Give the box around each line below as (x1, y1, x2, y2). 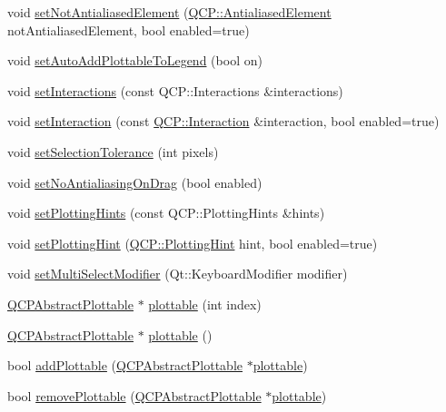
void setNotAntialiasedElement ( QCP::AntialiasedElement (7, 3, 332, 21)
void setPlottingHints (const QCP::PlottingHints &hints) (7, 203, 325, 222)
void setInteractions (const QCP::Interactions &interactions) (7, 81, 343, 100)
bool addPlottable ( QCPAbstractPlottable (7, 356, 243, 375)
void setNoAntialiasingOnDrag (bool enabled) (7, 172, 263, 191)
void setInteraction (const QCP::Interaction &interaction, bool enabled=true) (7, 112, 440, 131)
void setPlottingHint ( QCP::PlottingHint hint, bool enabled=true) (7, 233, 378, 252)
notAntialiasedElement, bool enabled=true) (7, 20, 250, 39)
